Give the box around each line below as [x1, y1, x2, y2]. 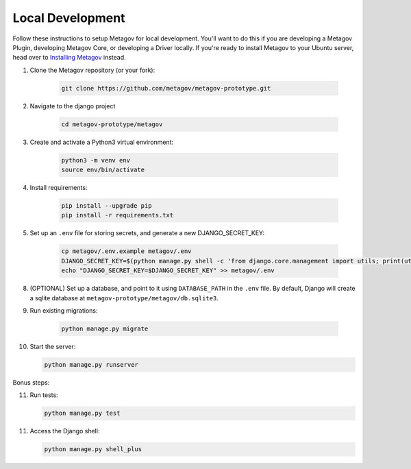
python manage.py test [44, 409, 121, 418]
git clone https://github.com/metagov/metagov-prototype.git [61, 84, 271, 92]
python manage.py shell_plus [44, 446, 142, 453]
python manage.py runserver [44, 361, 138, 368]
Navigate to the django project [29, 101, 116, 110]
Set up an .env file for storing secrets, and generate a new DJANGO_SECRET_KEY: [29, 229, 265, 237]
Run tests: [29, 391, 58, 399]
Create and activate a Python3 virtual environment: [29, 138, 174, 146]
